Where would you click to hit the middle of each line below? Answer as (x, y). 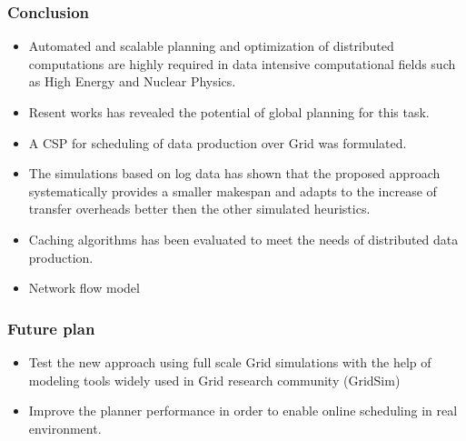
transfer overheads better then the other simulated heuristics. (199, 209)
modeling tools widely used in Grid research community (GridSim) (214, 380)
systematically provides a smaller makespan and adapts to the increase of (233, 190)
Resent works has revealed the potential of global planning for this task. (229, 112)
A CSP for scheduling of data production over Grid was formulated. (218, 142)
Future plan (51, 328)
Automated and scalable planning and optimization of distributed (211, 46)
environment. (65, 428)
